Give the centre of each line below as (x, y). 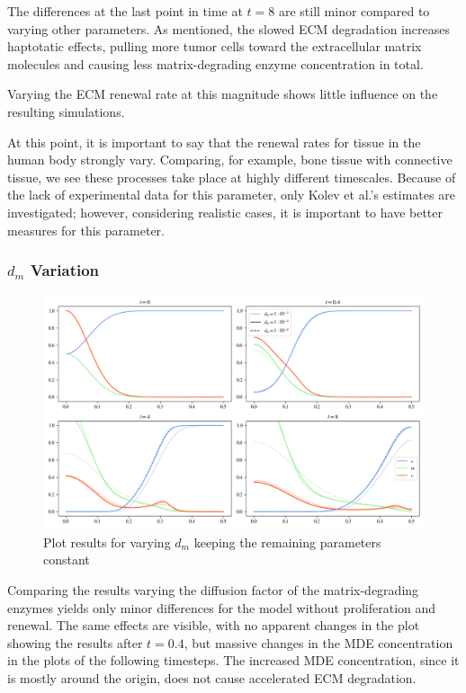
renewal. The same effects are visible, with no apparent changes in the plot (214, 625)
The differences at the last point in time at (125, 11)
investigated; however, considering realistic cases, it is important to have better (225, 212)
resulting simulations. (66, 111)
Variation (65, 270)
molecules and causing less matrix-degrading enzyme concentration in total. (215, 63)
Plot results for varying (107, 542)
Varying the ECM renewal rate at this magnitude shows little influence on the (223, 94)
